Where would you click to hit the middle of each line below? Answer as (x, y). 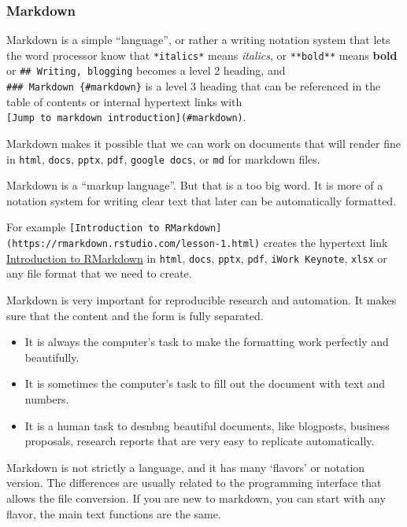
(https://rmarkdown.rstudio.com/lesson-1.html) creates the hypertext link (197, 243)
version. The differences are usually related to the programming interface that (194, 483)
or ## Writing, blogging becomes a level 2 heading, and (146, 70)
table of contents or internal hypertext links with (124, 101)
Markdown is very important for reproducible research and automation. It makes (202, 300)
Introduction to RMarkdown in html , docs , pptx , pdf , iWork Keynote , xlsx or (197, 258)
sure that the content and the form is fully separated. (135, 315)
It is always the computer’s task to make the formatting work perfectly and (207, 342)
